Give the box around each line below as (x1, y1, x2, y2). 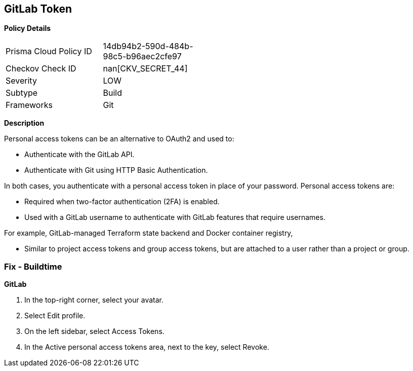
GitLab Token (4, 3, 72, 15)
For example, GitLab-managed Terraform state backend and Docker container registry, (4, 229, 293, 238)
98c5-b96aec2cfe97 (103, 51, 182, 62)
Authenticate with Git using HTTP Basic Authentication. (24, 166, 208, 175)
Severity (6, 76, 37, 86)
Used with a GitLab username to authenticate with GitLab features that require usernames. (24, 213, 325, 222)
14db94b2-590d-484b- (103, 41, 193, 52)
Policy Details (4, 24, 51, 33)
